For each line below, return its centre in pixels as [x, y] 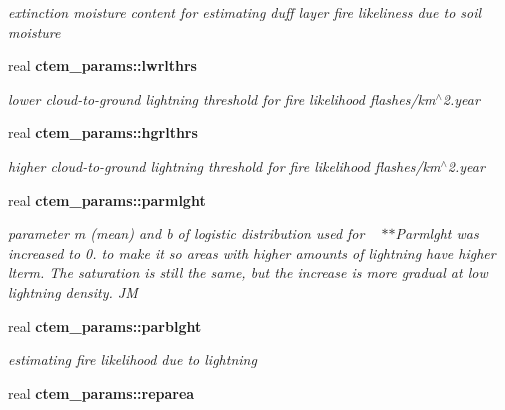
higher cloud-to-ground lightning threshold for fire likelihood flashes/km [224, 165]
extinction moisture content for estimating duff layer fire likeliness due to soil [245, 12]
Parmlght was [437, 233]
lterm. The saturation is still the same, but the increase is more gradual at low [248, 272]
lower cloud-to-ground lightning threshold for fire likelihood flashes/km [222, 98]
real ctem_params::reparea [101, 392]
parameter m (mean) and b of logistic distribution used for [186, 233]
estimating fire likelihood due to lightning [132, 359]
